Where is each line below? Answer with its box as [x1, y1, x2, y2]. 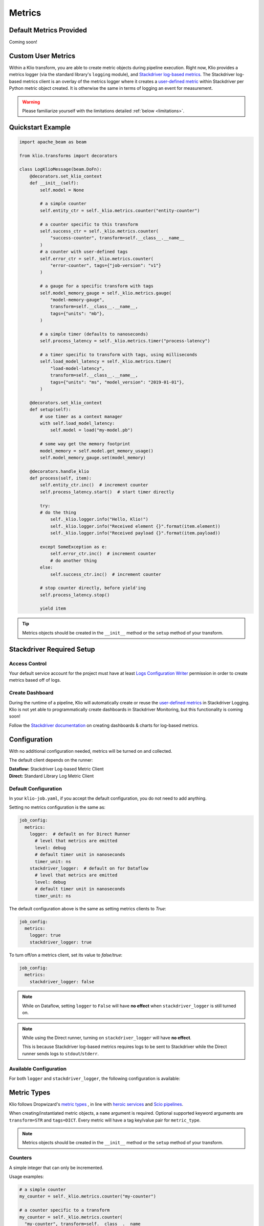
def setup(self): [29, 407, 71, 412]
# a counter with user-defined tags [40, 249, 128, 255]
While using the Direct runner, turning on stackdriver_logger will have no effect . [22, 1035, 192, 1041]
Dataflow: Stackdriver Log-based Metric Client [9, 766, 104, 772]
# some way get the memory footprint [40, 441, 131, 447]
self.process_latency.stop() [40, 592, 110, 598]
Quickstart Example [9, 123, 71, 131]
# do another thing [50, 558, 97, 563]
